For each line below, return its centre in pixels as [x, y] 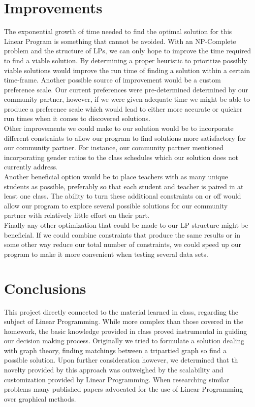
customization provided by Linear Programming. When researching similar [117, 379]
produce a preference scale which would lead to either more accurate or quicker [123, 108]
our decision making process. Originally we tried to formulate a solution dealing [124, 341]
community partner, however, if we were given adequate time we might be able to [127, 99]
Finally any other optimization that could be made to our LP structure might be [126, 225]
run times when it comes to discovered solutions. [77, 118]
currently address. [31, 167]
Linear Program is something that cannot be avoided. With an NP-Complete [120, 41]
